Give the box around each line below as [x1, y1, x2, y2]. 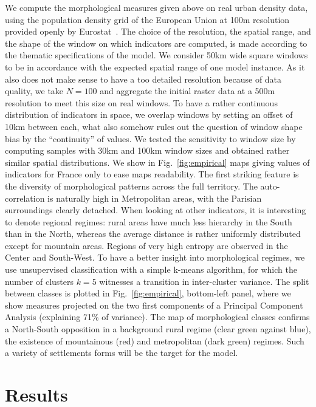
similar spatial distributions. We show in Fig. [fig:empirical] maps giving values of [5, 156, 310, 168]
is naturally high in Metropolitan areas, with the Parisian [47, 191, 262, 204]
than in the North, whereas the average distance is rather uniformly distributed [5, 227, 301, 240]
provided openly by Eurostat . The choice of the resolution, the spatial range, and [5, 25, 311, 38]
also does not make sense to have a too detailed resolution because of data [5, 72, 282, 85]
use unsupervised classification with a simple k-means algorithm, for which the [5, 263, 297, 276]
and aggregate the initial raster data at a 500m [100, 84, 275, 97]
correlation [5, 191, 45, 204]
